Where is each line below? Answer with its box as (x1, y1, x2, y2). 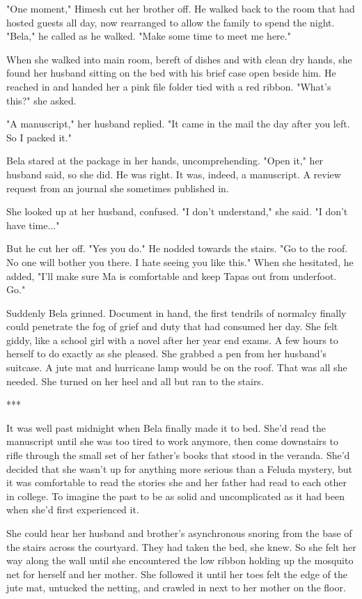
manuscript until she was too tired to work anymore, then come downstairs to (6, 434, 338, 449)
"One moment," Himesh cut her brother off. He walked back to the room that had (6, 1, 355, 15)
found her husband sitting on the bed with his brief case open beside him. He (6, 65, 336, 80)
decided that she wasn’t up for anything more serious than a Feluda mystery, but (6, 461, 352, 476)
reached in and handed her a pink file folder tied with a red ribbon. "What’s (6, 79, 331, 93)
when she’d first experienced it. (6, 502, 139, 517)
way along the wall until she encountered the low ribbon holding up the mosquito (6, 553, 354, 568)
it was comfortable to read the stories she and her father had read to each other (6, 475, 347, 490)
